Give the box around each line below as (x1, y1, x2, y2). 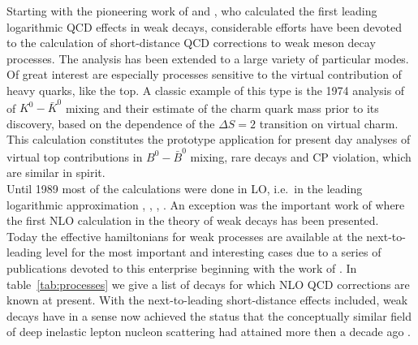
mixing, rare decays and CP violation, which (190, 148, 412, 165)
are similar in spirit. (6, 164, 106, 181)
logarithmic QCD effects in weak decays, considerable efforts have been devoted (6, 18, 403, 35)
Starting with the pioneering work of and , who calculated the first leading (6, 2, 377, 19)
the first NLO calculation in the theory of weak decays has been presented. (6, 212, 379, 229)
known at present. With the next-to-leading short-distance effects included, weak (6, 291, 408, 308)
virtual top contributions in (6, 148, 143, 165)
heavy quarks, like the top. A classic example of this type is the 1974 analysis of (6, 81, 405, 98)
